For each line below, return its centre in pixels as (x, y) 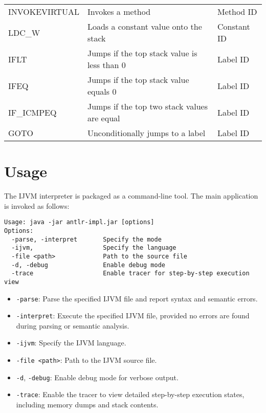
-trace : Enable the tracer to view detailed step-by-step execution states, (130, 394)
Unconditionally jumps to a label (146, 133)
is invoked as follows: (37, 205)
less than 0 (106, 65)
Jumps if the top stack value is (142, 53)
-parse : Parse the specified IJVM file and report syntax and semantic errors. (137, 298)
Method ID (237, 12)
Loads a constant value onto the (145, 26)
